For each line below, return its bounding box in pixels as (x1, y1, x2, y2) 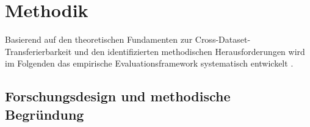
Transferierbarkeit (5, 45, 72, 57)
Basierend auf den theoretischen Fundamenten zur (5, 33, 193, 46)
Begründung (5, 104, 84, 123)
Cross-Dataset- (195, 33, 251, 46)
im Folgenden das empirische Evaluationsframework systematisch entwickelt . (5, 57, 294, 70)
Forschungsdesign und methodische (5, 87, 231, 106)
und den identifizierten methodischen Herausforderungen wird (74, 45, 305, 57)
